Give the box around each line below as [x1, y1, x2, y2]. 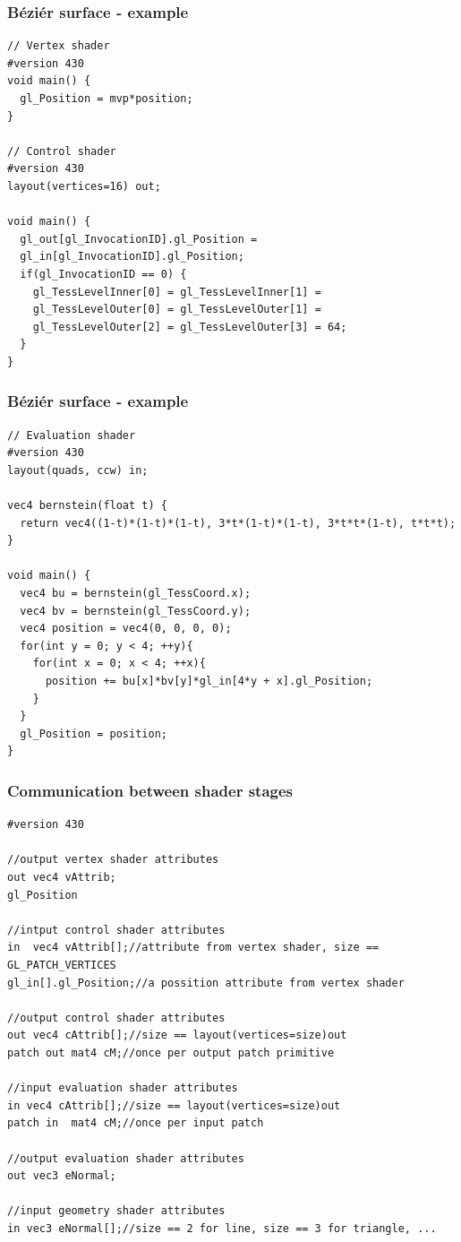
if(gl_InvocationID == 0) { [20, 267, 187, 280]
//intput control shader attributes [7, 923, 226, 936]
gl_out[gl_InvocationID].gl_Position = [20, 232, 258, 246]
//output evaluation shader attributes [7, 1151, 244, 1165]
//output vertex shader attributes [7, 853, 219, 867]
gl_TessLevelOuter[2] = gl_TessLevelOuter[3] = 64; [32, 320, 347, 333]
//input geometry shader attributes [7, 1204, 226, 1218]
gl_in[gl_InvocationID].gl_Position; [20, 250, 244, 263]
